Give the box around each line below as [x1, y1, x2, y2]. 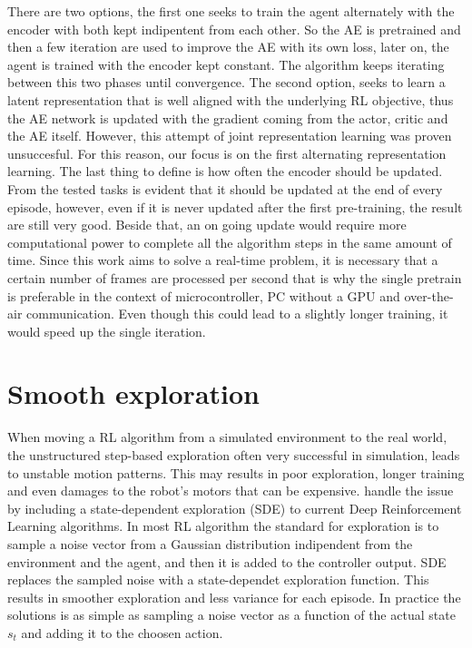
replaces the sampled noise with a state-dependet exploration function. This [7, 570, 429, 589]
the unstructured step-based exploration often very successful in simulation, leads [7, 446, 460, 464]
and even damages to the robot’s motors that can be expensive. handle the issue [7, 481, 454, 500]
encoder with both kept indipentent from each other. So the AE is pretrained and [7, 19, 461, 38]
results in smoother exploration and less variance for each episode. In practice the [7, 587, 461, 606]
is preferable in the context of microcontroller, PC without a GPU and [7, 286, 400, 305]
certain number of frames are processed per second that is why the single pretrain [7, 268, 462, 287]
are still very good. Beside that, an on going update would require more [7, 215, 407, 234]
